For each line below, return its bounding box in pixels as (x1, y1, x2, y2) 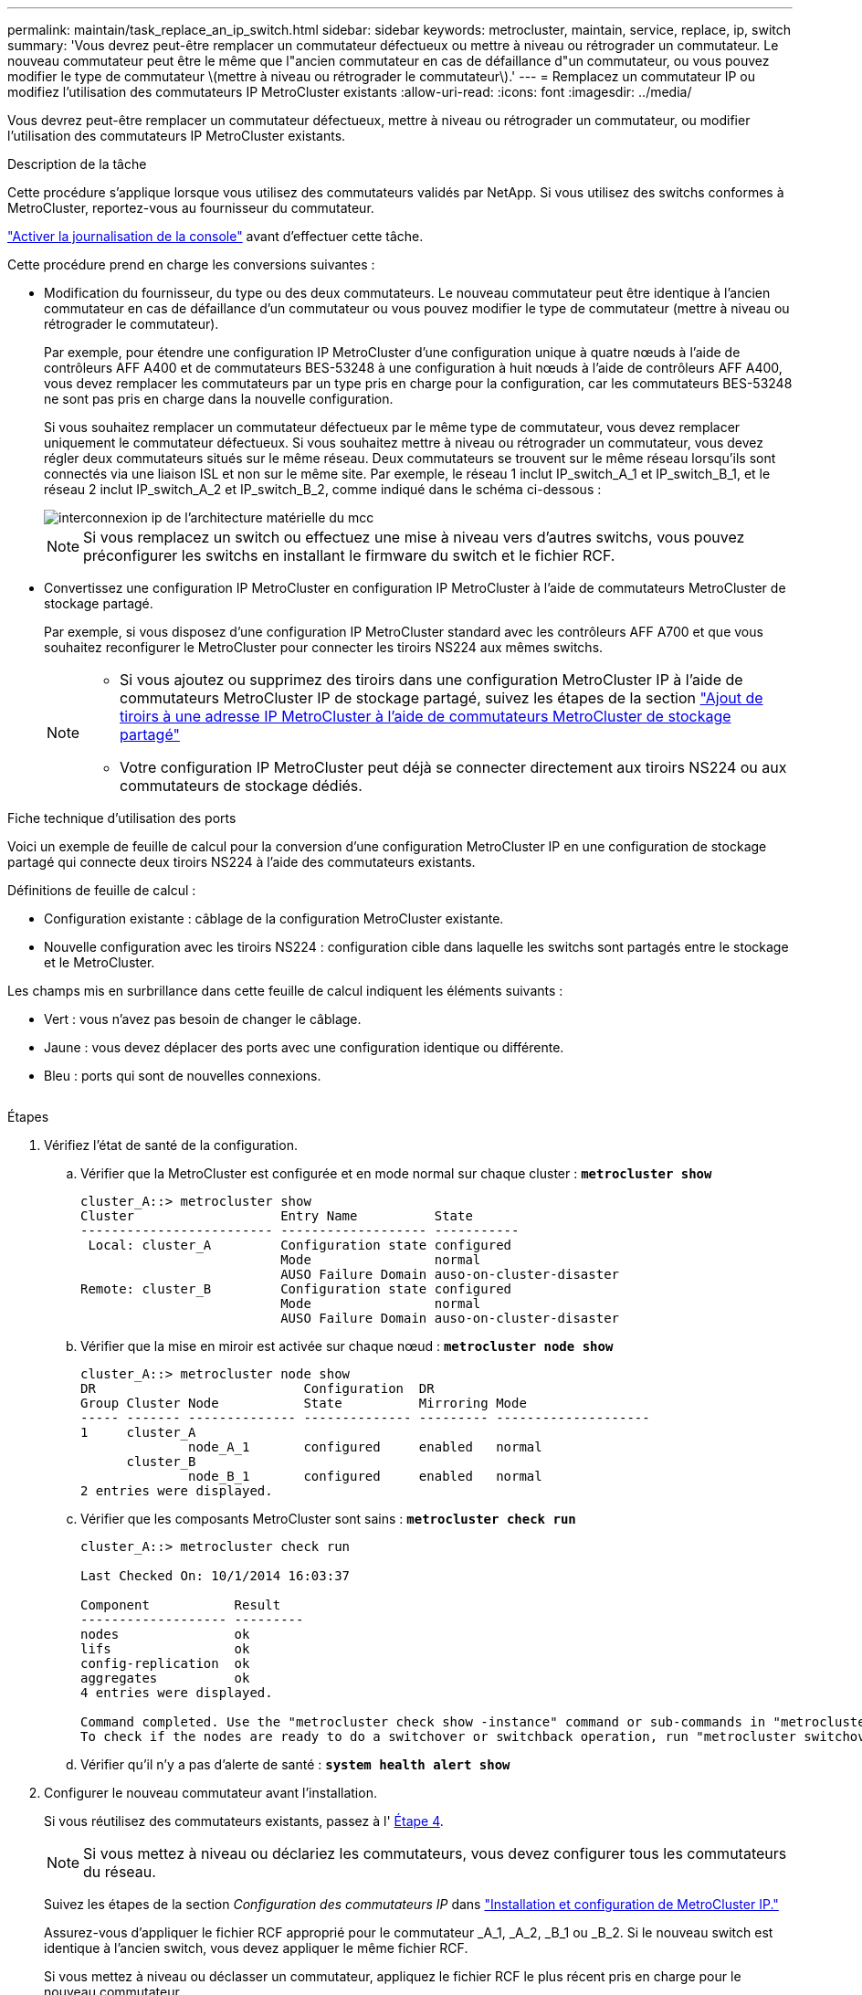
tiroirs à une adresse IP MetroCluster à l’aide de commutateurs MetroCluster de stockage (120, 707, 731, 725)
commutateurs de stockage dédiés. (120, 776, 363, 795)
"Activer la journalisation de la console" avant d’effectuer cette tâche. (7, 228, 424, 244)
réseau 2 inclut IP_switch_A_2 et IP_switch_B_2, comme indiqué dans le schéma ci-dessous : (44, 481, 602, 497)
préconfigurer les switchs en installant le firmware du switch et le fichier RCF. (83, 546, 615, 565)
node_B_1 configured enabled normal (188, 1469, 542, 1483)
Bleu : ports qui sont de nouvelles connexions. (44, 1068, 321, 1083)
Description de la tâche (7, 156, 147, 172)
